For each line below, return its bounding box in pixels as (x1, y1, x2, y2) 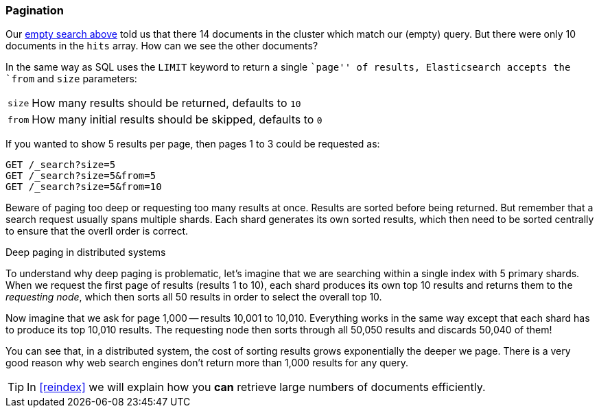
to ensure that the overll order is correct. (5, 225, 189, 237)
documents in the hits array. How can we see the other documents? (5, 40, 318, 52)
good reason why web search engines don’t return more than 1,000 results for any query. (5, 357, 409, 369)
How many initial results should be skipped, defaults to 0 (32, 113, 322, 127)
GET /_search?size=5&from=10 (5, 181, 162, 193)
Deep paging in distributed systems (5, 246, 166, 259)
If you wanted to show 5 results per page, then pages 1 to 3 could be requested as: (5, 138, 380, 150)
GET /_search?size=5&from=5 (5, 170, 156, 182)
